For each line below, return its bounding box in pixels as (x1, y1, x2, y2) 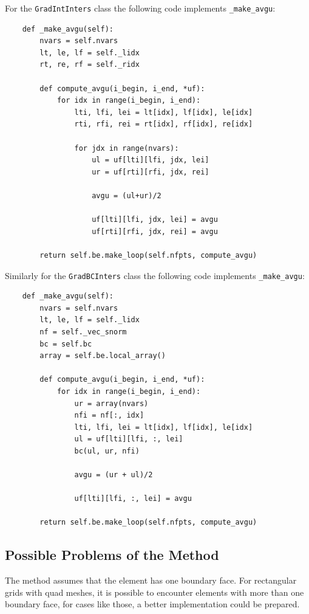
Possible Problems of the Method (5, 545, 219, 564)
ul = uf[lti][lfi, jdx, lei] (92, 156, 209, 165)
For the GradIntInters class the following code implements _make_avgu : (5, 2, 276, 14)
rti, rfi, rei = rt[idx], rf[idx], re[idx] (74, 120, 253, 129)
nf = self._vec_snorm (39, 327, 127, 336)
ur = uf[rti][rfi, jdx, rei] (92, 167, 209, 176)
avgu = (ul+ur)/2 (92, 191, 161, 200)
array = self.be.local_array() (39, 351, 166, 360)
